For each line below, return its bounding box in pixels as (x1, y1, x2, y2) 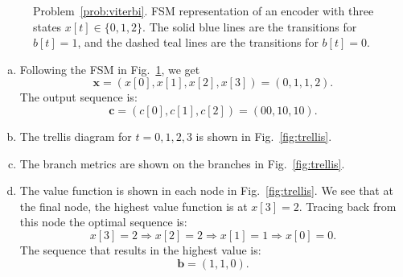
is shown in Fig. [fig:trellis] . (195, 127, 332, 144)
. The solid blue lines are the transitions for (142, 18, 357, 35)
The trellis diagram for (19, 127, 132, 144)
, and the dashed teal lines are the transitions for (77, 34, 319, 51)
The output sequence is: (19, 89, 138, 105)
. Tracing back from (298, 197, 397, 214)
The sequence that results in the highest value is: (19, 241, 261, 258)
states (33, 18, 62, 35)
